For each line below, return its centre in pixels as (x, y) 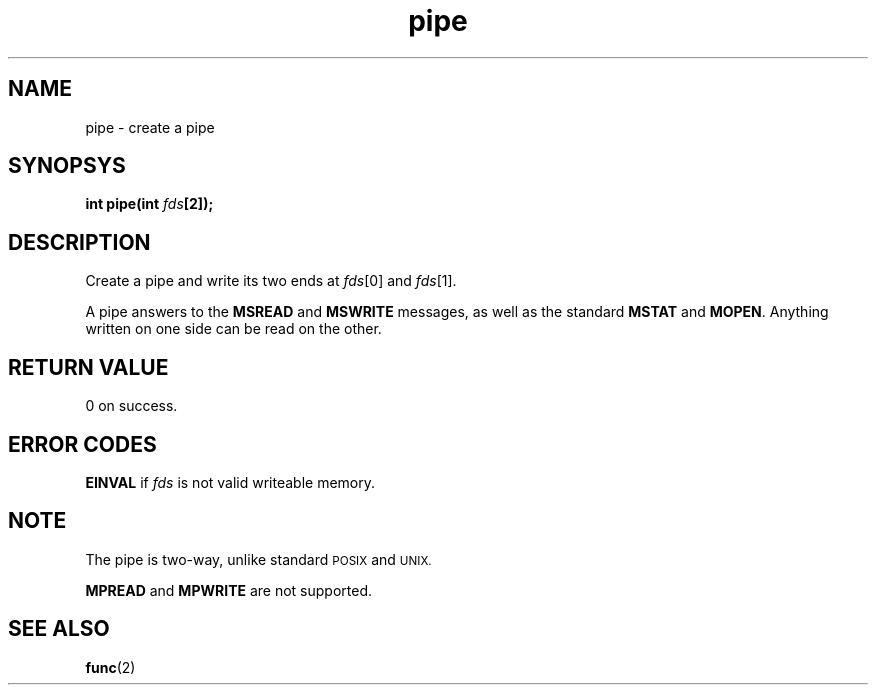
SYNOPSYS (67, 166)
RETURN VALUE (88, 367)
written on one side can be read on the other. (233, 329)
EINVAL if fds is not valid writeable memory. (230, 482)
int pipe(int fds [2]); (149, 204)
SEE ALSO (59, 629)
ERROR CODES (82, 444)
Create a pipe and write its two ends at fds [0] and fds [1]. (271, 281)
